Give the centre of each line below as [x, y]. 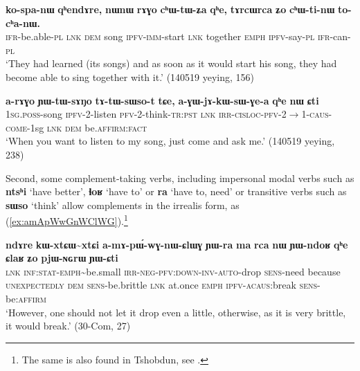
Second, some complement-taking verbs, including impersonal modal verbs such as [180, 178]
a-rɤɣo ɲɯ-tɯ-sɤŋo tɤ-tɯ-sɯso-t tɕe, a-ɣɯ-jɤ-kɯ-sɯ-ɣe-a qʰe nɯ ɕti [162, 100]
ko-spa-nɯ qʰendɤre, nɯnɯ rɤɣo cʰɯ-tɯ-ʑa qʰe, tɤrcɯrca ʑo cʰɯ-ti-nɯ [170, 9]
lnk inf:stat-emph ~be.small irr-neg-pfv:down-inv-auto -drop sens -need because [173, 271]
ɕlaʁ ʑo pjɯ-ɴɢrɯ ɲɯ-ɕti [62, 258]
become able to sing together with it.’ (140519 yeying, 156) [130, 76]
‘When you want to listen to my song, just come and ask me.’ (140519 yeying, [170, 141]
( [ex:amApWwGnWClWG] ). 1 [67, 220]
